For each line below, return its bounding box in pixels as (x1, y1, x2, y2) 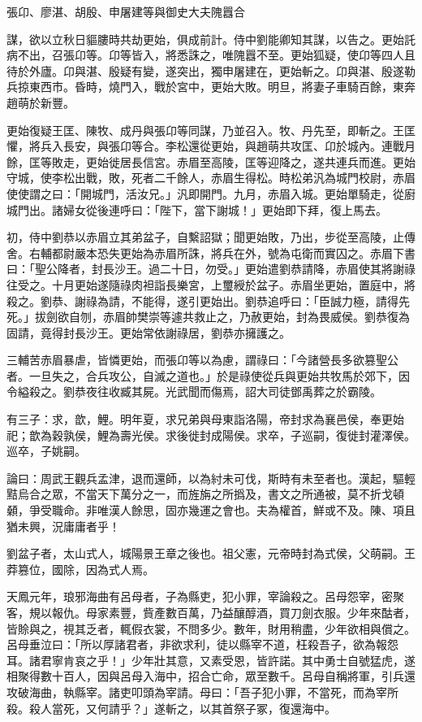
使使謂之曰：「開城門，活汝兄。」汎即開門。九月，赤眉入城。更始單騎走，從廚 (6, 185, 416, 202)
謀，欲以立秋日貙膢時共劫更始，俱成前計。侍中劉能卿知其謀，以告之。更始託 (6, 30, 416, 47)
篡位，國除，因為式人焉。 (17, 560, 154, 577)
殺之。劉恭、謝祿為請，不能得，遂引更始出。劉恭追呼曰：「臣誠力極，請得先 (6, 292, 410, 309)
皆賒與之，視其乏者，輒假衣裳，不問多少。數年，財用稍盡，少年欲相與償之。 (6, 620, 416, 637)
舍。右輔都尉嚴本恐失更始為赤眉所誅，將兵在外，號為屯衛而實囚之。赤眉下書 (6, 244, 416, 261)
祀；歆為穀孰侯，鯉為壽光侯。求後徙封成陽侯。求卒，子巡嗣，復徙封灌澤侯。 (6, 426, 416, 443)
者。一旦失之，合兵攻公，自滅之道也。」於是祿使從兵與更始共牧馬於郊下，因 (6, 367, 410, 384)
